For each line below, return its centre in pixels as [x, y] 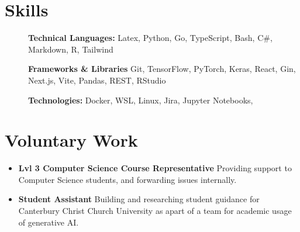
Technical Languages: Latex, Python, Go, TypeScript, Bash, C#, [150, 38]
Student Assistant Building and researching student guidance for [139, 199]
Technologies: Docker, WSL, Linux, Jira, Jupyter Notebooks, [141, 100]
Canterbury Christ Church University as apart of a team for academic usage [155, 210]
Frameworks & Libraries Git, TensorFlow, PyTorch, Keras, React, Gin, [162, 69]
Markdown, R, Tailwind [71, 49]
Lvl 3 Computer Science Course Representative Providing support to [155, 168]
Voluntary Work [71, 140]
